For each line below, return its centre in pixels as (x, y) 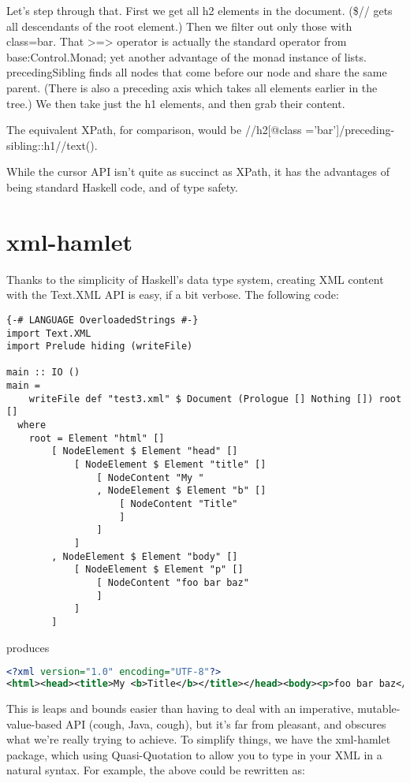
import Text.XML (49, 333)
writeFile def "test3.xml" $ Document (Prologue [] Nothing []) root (215, 399)
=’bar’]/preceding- (350, 130)
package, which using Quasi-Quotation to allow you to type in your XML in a (194, 754)
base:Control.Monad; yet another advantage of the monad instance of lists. (186, 56)
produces (28, 647)
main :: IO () (43, 373)
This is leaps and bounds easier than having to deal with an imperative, (180, 708)
